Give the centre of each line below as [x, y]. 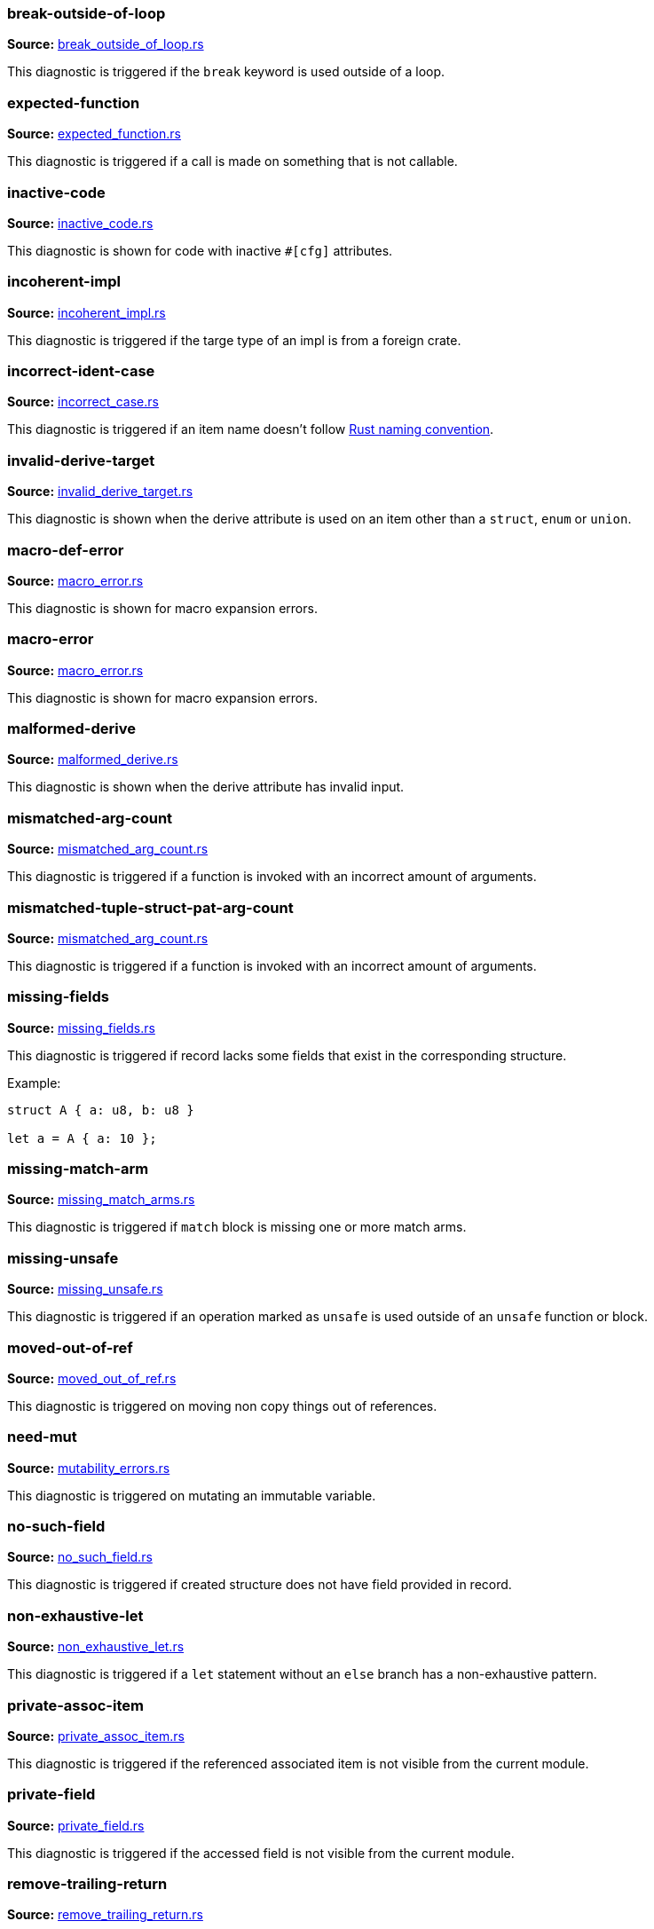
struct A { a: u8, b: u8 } [101, 1110]
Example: [34, 1083]
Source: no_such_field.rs [80, 1557]
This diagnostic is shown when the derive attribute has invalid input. [206, 787]
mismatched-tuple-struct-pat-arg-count [150, 907]
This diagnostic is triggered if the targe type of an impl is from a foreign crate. [234, 340]
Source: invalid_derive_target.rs [100, 492]
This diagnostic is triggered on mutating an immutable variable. [192, 1495]
